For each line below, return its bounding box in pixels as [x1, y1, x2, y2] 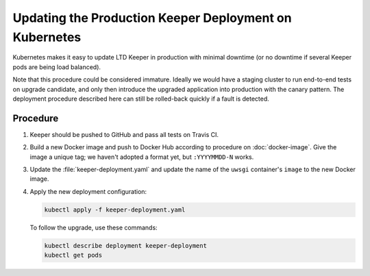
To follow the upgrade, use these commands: [29, 223, 158, 231]
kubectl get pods [44, 251, 103, 260]
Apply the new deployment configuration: [29, 187, 147, 195]
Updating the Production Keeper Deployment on [12, 10, 292, 25]
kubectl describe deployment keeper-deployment [44, 242, 207, 249]
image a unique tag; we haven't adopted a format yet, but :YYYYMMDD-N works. [29, 153, 254, 161]
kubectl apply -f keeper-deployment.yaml [44, 205, 186, 214]
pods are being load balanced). [12, 62, 101, 71]
